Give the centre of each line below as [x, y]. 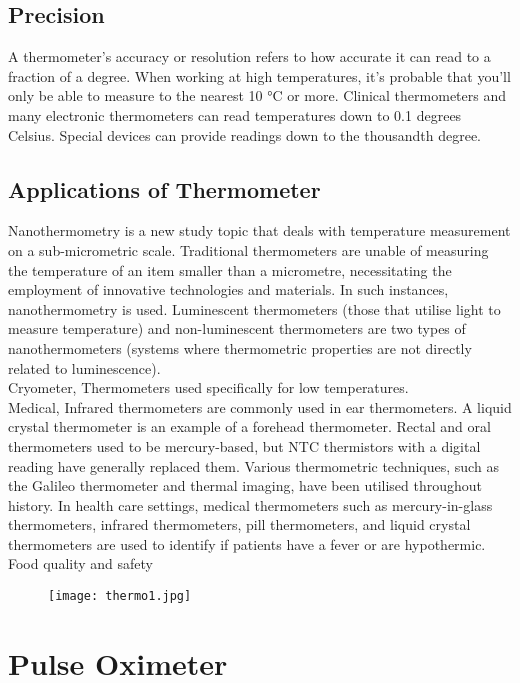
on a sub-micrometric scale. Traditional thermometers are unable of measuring [248, 249]
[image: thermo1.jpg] [120, 596]
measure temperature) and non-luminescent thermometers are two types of [237, 328]
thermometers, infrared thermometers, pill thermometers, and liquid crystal [239, 524]
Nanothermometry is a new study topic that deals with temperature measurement [259, 230]
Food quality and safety [80, 563]
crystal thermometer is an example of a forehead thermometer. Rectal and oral [249, 426]
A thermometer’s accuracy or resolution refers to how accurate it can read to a [249, 56]
